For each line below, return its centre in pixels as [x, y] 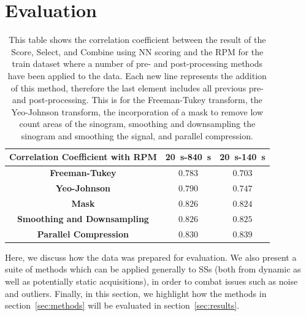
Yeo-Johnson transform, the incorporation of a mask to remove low [137, 111]
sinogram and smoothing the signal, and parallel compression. [137, 135]
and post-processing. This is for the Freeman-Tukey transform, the [137, 100]
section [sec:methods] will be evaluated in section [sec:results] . [122, 305]
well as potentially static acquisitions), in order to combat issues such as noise [151, 281]
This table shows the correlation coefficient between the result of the [137, 40]
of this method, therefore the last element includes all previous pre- [137, 87]
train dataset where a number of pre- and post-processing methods [137, 64]
